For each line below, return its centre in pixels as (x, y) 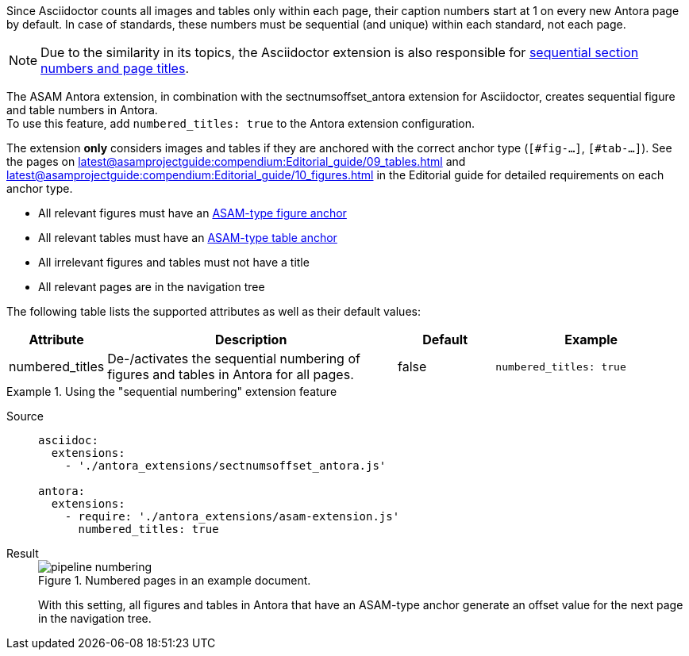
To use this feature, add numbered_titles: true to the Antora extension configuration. (241, 123)
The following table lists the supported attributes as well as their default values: (214, 311)
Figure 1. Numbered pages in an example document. (175, 580)
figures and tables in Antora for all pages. (231, 374)
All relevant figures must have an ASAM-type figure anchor (192, 213)
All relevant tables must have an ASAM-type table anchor (188, 238)
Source (25, 416)
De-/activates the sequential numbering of (234, 359)
